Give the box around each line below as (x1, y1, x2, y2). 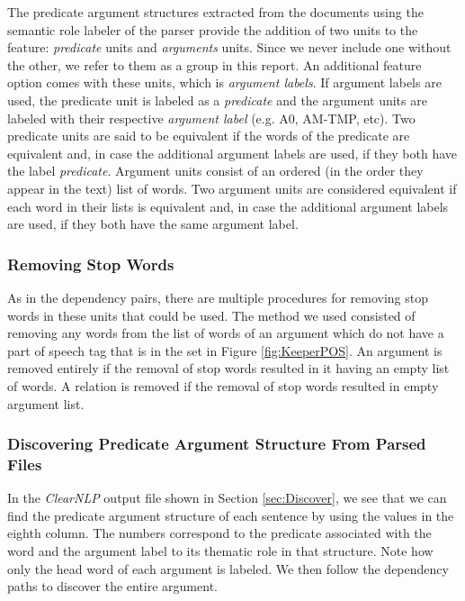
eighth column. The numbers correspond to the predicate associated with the (7, 524, 432, 542)
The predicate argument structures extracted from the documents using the (7, 3, 424, 21)
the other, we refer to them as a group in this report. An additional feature (7, 55, 422, 74)
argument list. (7, 394, 85, 413)
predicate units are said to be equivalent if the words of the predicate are (7, 126, 410, 145)
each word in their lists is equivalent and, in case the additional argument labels (7, 196, 449, 215)
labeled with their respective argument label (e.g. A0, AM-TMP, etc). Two (7, 108, 416, 127)
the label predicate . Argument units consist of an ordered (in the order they (7, 161, 424, 180)
